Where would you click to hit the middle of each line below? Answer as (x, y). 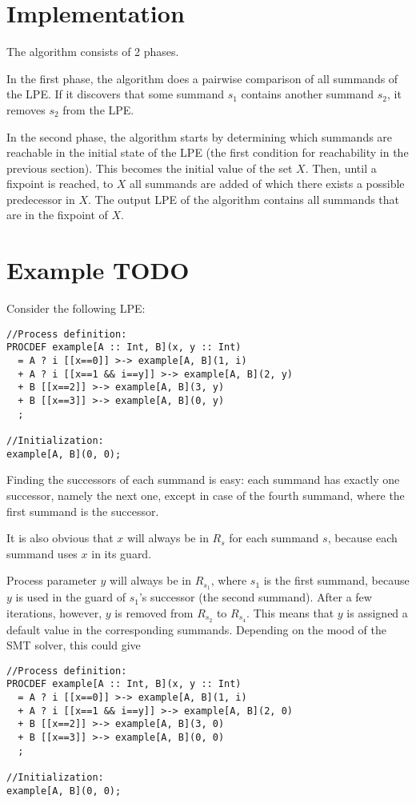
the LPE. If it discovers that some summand (115, 94)
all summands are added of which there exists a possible (267, 184)
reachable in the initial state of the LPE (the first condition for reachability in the (208, 152)
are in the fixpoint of (57, 215)
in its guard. (122, 553)
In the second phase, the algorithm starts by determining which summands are (200, 136)
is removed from (154, 612)
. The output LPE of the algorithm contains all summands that (244, 199)
